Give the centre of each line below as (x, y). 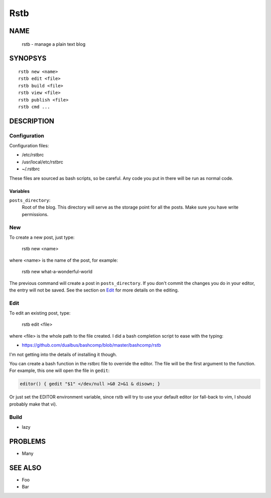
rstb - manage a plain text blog (53, 44)
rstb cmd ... (34, 107)
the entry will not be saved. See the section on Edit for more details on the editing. (94, 290)
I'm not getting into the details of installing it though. (63, 354)
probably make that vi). (33, 404)
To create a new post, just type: (42, 237)
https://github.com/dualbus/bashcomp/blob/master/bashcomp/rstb (92, 345)
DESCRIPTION (32, 121)
